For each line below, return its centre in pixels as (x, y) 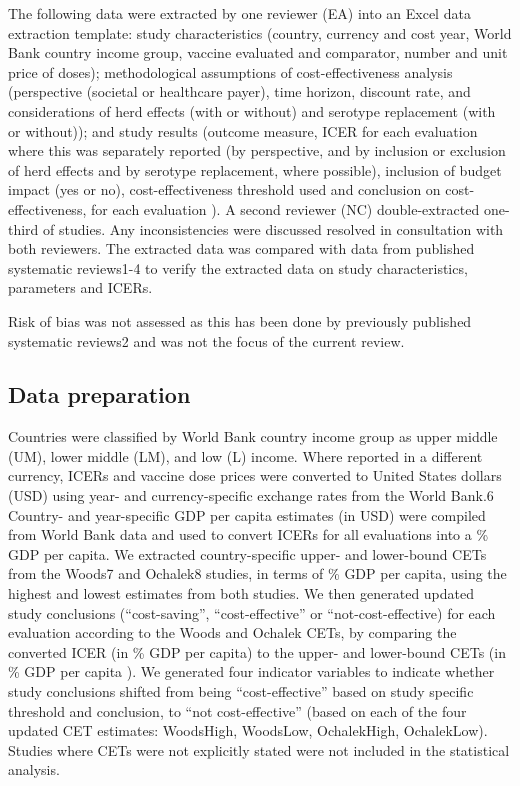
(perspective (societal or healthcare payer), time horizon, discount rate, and (239, 91)
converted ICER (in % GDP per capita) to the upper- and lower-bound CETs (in (257, 651)
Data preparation (99, 394)
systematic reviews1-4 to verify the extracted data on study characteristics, (238, 267)
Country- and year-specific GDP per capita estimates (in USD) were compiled (247, 514)
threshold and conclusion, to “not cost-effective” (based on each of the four (237, 710)
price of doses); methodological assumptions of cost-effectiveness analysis (230, 71)
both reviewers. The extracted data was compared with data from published (241, 248)
